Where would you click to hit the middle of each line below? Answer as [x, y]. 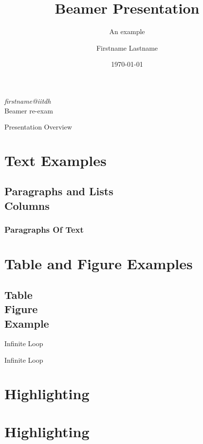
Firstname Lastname [127, 47]
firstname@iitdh [28, 101]
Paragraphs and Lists [59, 191]
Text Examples [55, 160]
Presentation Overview [38, 127]
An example [127, 31]
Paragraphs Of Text [44, 230]
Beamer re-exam [29, 110]
